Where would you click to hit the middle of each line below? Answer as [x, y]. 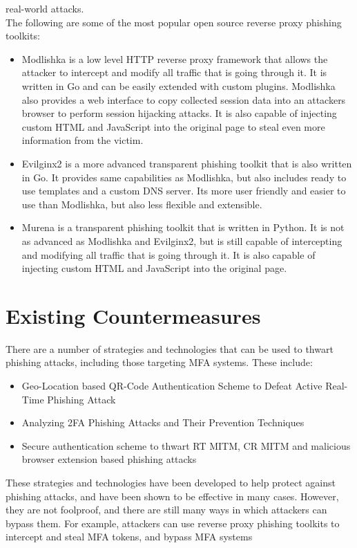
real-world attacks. [45, 8]
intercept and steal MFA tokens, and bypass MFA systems [129, 537]
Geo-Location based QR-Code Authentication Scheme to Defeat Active [172, 385]
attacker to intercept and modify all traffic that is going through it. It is [174, 72]
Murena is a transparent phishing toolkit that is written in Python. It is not [183, 227]
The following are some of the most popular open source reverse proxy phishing [174, 22]
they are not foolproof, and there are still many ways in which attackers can [166, 510]
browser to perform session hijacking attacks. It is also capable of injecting [179, 113]
